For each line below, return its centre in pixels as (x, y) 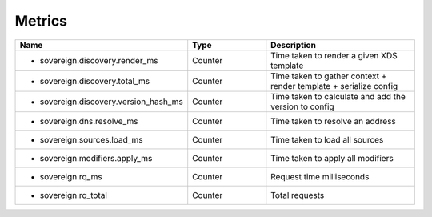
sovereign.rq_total (73, 195)
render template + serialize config (334, 86)
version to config (303, 106)
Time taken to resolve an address (333, 121)
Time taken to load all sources (327, 139)
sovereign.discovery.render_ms (99, 60)
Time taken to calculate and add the (338, 96)
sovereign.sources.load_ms (91, 139)
